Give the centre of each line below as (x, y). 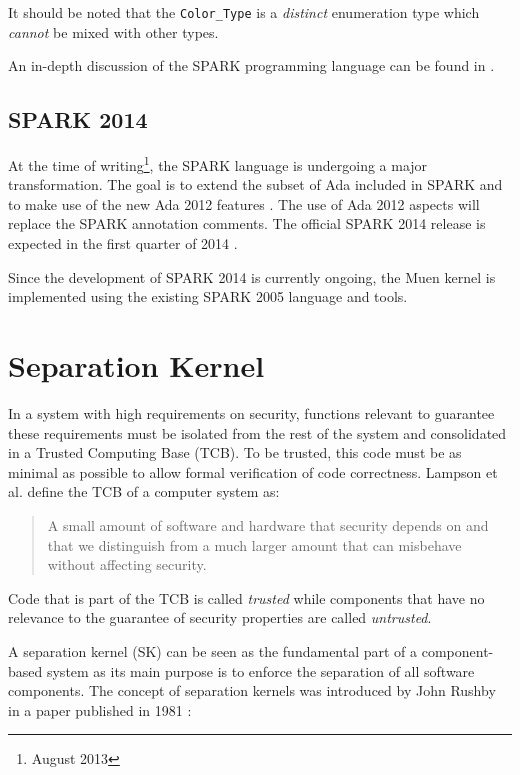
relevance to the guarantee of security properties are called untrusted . (220, 617)
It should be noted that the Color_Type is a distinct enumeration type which (244, 12)
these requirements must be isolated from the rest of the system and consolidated (257, 432)
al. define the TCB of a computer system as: (144, 491)
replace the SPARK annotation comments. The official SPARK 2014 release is (247, 223)
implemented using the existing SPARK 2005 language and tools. (208, 296)
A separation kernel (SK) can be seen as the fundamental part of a (213, 650)
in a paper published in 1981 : (100, 709)
